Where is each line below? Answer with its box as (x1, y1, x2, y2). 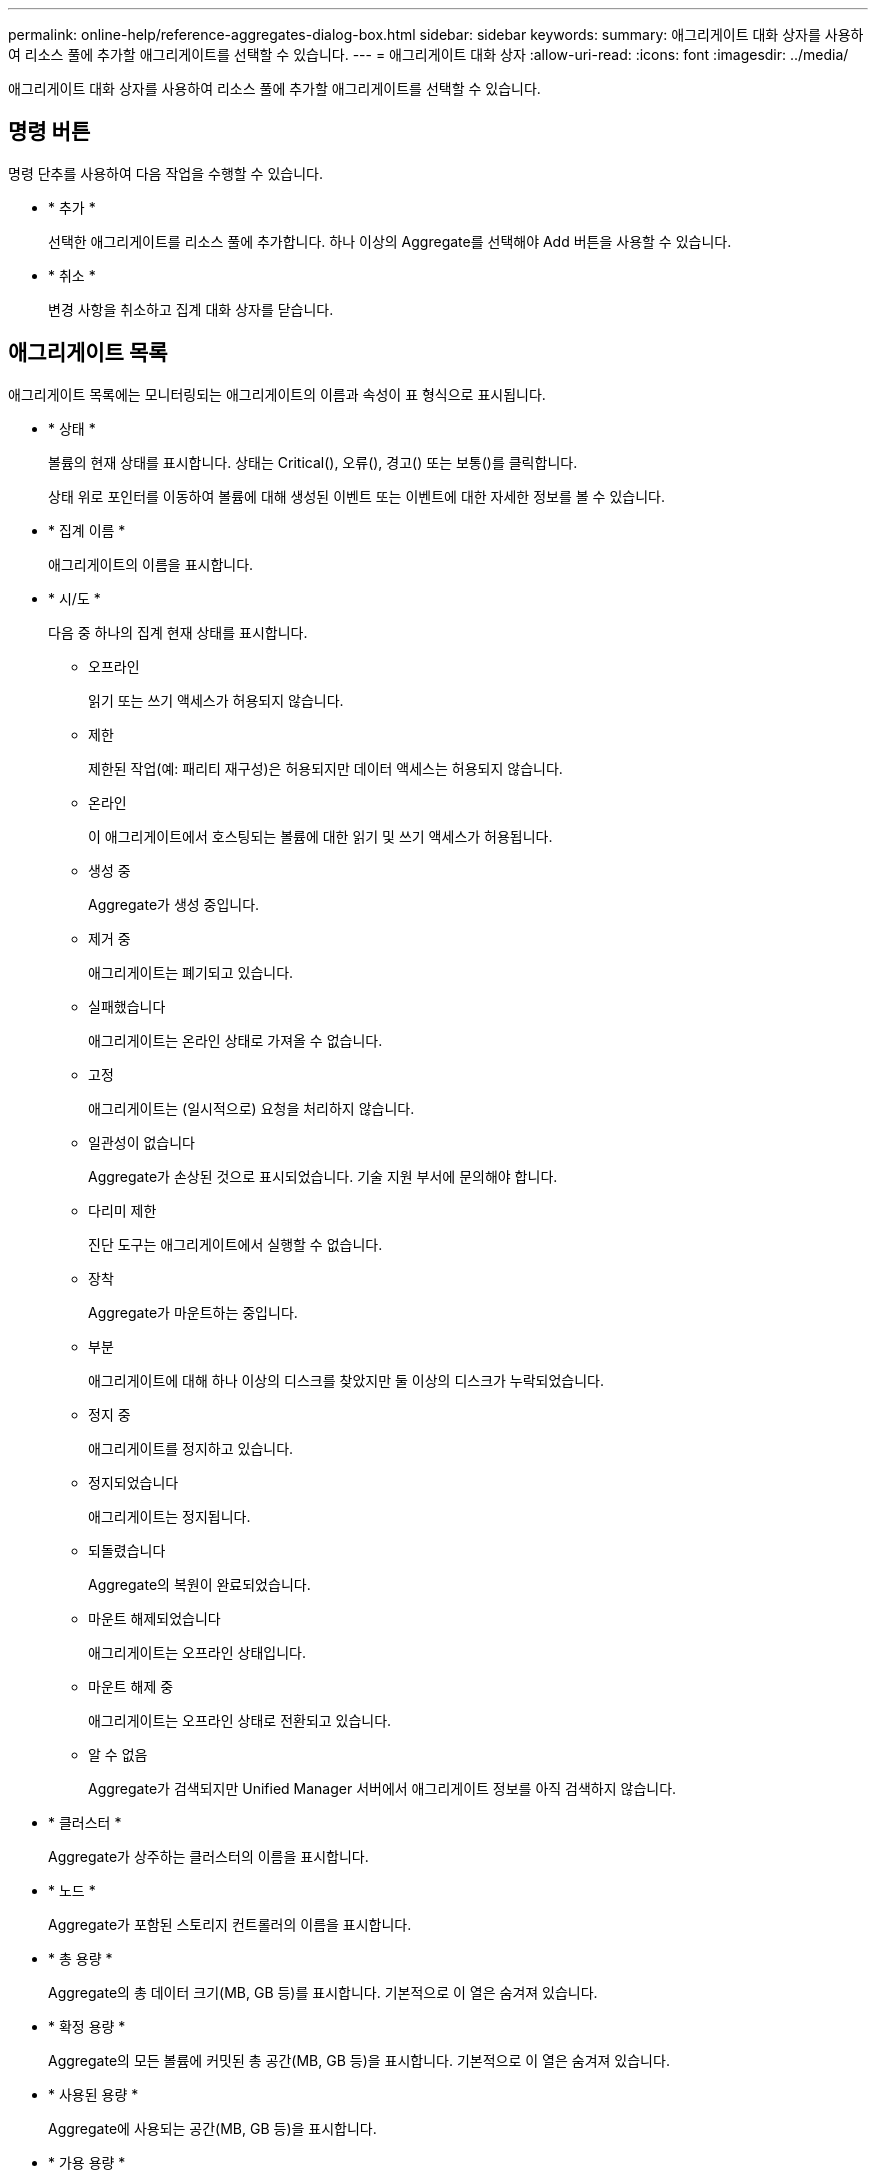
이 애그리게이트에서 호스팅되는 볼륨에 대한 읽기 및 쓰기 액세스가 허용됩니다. (88, 827, 553, 845)
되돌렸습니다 (88, 1541, 166, 1559)
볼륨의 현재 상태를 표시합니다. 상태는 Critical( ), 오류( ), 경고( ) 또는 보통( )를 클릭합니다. (48, 453, 578, 471)
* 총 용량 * (48, 1949, 113, 1967)
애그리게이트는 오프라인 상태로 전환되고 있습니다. (88, 1711, 392, 1729)
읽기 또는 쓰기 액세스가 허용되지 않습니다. (88, 691, 344, 709)
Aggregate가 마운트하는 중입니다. (88, 1303, 298, 1321)
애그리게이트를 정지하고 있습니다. (88, 1439, 294, 1457)
